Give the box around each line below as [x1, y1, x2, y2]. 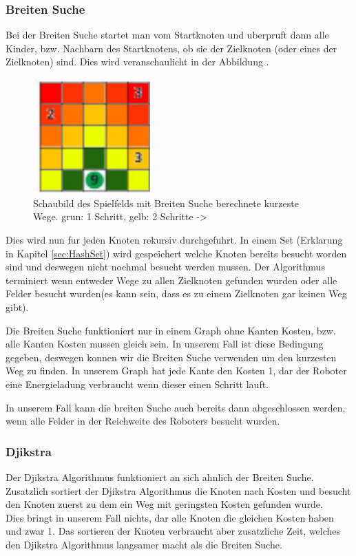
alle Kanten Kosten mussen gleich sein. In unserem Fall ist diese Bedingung [6, 336, 324, 351]
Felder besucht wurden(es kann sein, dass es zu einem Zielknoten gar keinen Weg [6, 286, 347, 301]
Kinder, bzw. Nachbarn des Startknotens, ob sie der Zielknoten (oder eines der [6, 41, 337, 55]
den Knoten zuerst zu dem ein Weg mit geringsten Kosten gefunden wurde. [6, 497, 323, 511]
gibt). [6, 299, 29, 314]
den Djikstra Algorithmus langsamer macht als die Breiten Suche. [6, 537, 282, 551]
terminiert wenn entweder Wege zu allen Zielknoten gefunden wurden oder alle [6, 272, 337, 287]
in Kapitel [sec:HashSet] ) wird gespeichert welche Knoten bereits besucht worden [6, 246, 347, 260]
